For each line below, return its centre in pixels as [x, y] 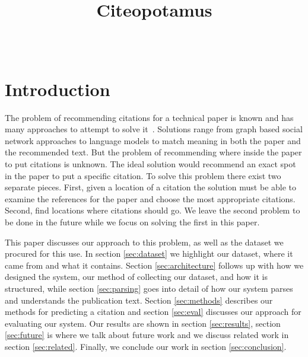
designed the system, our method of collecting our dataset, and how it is [136, 277]
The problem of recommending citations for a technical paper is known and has [149, 117]
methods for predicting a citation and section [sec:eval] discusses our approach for [153, 312]
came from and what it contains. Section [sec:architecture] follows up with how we [154, 265]
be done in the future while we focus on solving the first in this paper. [132, 222]
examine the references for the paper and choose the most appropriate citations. [150, 198]
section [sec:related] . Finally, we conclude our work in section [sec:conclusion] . [146, 346]
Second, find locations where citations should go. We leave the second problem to [153, 210]
